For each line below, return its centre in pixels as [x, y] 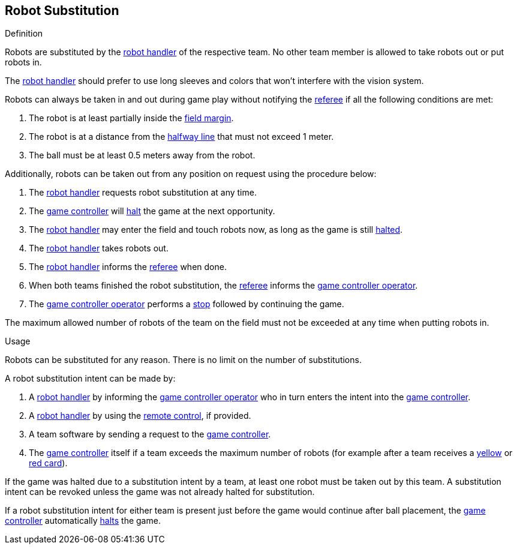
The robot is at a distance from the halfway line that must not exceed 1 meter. [181, 137]
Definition [24, 34]
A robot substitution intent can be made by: [90, 379]
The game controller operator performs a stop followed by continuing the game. [187, 304]
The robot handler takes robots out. [99, 248]
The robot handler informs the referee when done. [128, 267]
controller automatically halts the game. [83, 521]
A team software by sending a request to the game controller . [150, 434]
